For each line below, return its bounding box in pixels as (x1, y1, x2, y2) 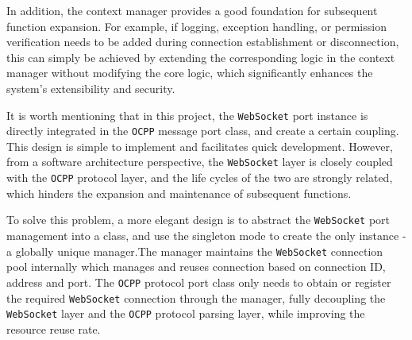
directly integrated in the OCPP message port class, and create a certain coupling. (6, 122, 399, 139)
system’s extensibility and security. (6, 79, 175, 96)
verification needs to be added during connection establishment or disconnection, (6, 33, 399, 50)
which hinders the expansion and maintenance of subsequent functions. (6, 184, 352, 201)
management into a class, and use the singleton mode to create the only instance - (6, 227, 406, 244)
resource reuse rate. (6, 320, 101, 337)
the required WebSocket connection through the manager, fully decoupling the (6, 289, 386, 306)
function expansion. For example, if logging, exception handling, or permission (6, 17, 387, 34)
